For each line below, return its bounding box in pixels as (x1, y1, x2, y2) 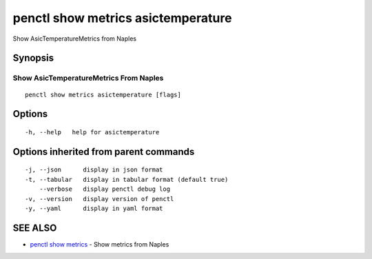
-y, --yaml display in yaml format (25, 204, 163, 212)
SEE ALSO (12, 222, 57, 234)
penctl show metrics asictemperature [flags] (25, 90, 182, 99)
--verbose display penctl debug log (39, 185, 171, 193)
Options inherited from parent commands (12, 145, 195, 158)
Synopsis (12, 52, 54, 64)
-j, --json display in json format (25, 166, 163, 174)
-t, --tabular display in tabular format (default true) (25, 176, 229, 183)
